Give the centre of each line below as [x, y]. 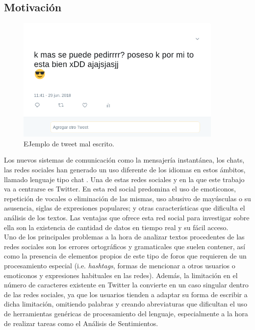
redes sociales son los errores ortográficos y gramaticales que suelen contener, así [125, 246]
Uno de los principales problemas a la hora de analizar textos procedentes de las [124, 237]
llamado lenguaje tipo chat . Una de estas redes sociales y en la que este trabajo [124, 179]
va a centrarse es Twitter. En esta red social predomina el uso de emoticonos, [120, 189]
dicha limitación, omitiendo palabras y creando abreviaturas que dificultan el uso [126, 304]
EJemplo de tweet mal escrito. [69, 143]
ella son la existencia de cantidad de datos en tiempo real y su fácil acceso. [116, 227]
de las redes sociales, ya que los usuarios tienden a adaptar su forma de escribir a [126, 294]
